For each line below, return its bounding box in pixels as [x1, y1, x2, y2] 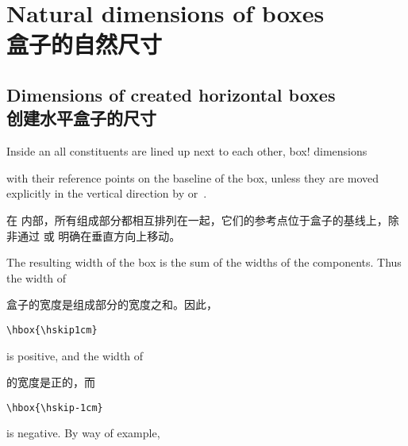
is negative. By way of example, [6, 425, 160, 441]
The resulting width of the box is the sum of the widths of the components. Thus [6, 254, 402, 271]
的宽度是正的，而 [6, 374, 95, 390]
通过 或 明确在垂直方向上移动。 [17, 227, 181, 244]
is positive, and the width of [6, 347, 144, 363]
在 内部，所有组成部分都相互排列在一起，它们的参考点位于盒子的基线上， [6, 211, 388, 228]
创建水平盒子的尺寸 [6, 106, 156, 130]
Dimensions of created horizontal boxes [6, 82, 336, 106]
